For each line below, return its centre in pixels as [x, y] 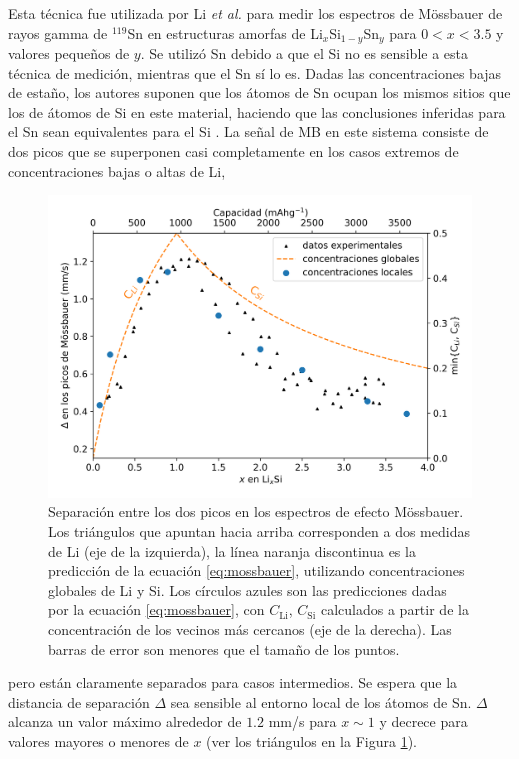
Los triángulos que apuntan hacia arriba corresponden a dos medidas [259, 531]
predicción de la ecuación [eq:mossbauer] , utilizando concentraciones [256, 570]
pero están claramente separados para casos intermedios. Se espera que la [233, 682]
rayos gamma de [58, 32]
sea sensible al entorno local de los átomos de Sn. [321, 701]
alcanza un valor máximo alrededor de [125, 721]
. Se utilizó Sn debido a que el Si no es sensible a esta [304, 53]
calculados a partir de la [394, 609]
